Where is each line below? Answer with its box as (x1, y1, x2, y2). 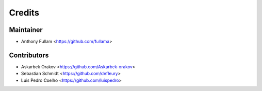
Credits (9, 7, 40, 18)
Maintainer (9, 26, 43, 34)
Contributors (9, 51, 49, 59)
